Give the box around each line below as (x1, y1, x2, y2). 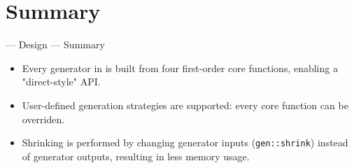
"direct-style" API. (22, 74, 101, 89)
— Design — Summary (6, 37, 105, 52)
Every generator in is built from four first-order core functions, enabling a (22, 60, 338, 75)
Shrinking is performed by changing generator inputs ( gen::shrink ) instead (22, 135, 348, 150)
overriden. (22, 111, 65, 126)
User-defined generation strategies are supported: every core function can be (22, 97, 348, 112)
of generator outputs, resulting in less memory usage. (22, 148, 250, 163)
